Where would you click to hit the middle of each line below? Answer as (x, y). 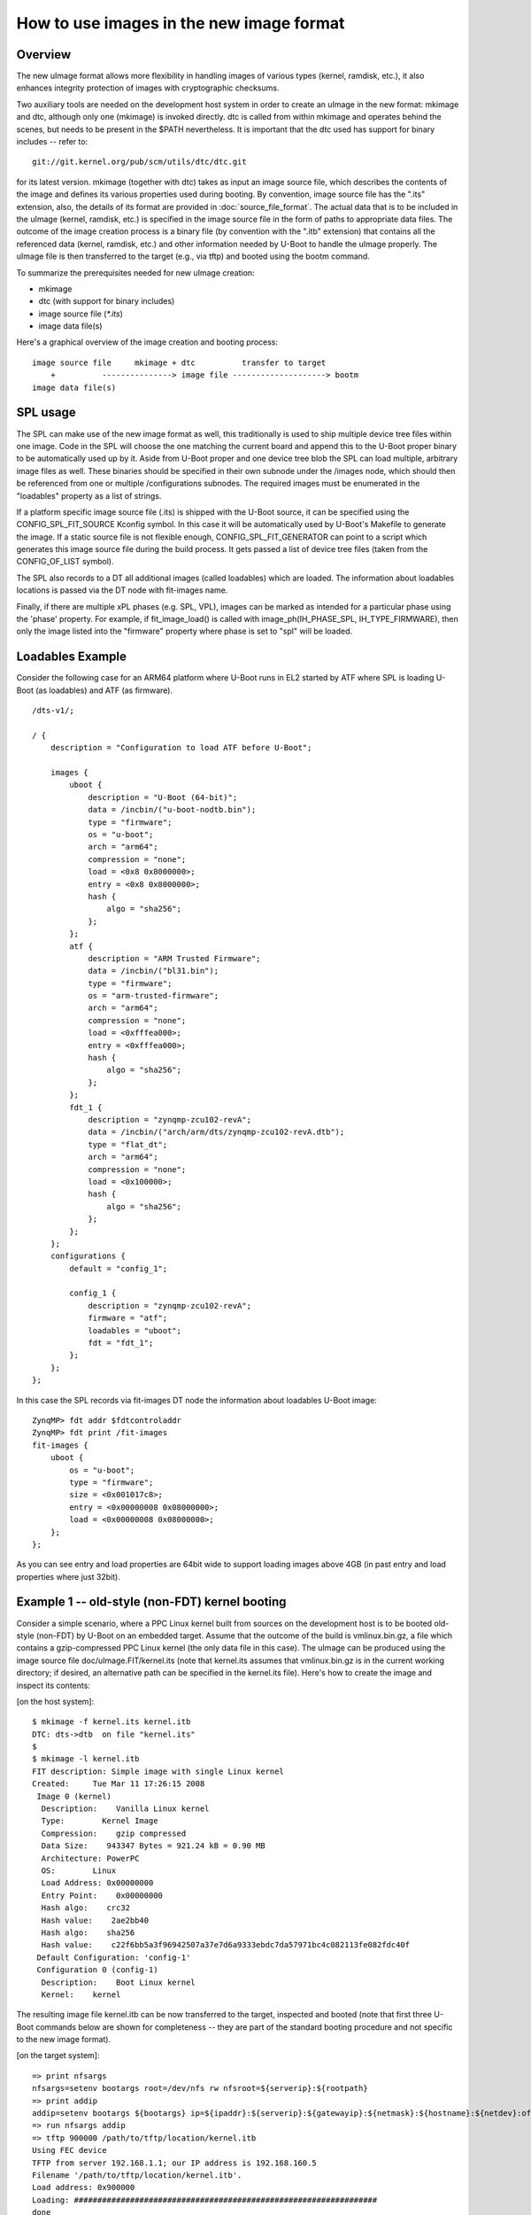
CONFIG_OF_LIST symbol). (65, 562)
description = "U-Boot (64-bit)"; (163, 797)
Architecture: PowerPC (90, 1858)
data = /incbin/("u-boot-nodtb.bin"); (172, 810)
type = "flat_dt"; (128, 1144)
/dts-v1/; (53, 711)
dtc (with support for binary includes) (107, 301)
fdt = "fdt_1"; (121, 1343)
